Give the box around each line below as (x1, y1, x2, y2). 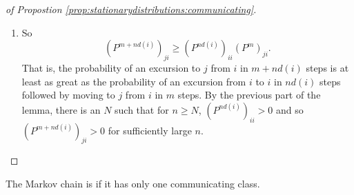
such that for (115, 102, 169, 116)
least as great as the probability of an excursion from (21, 74, 246, 88)
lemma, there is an (21, 102, 101, 116)
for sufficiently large (108, 123, 192, 137)
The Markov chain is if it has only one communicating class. (6, 176, 260, 190)
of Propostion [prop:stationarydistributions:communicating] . (6, 2, 257, 16)
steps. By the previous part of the (177, 88, 321, 102)
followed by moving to (21, 88, 115, 102)
